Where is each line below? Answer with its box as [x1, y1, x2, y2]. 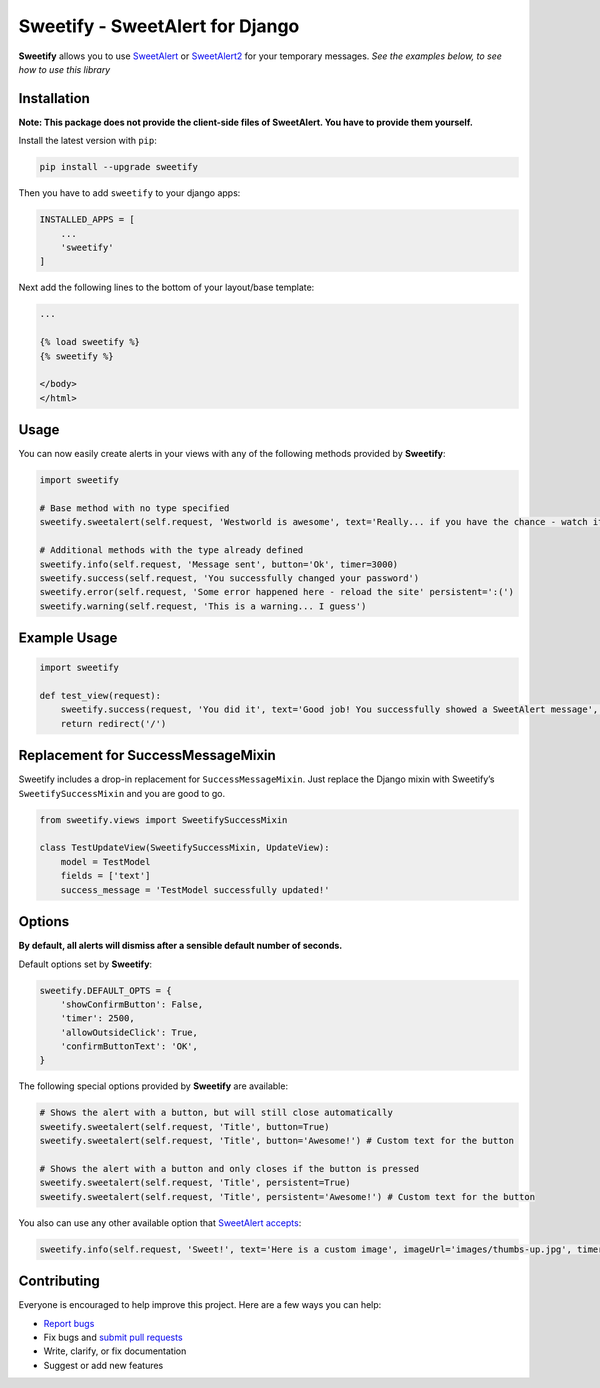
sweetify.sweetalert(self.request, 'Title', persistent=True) [39, 1177, 351, 1189]
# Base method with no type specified [39, 502, 230, 514]
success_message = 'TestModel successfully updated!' [60, 884, 330, 895]
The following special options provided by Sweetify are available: [18, 1080, 289, 1092]
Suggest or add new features [43, 1359, 164, 1371]
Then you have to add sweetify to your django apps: [18, 187, 241, 199]
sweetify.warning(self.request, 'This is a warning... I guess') [39, 600, 367, 612]
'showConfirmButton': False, [60, 998, 204, 1010]
